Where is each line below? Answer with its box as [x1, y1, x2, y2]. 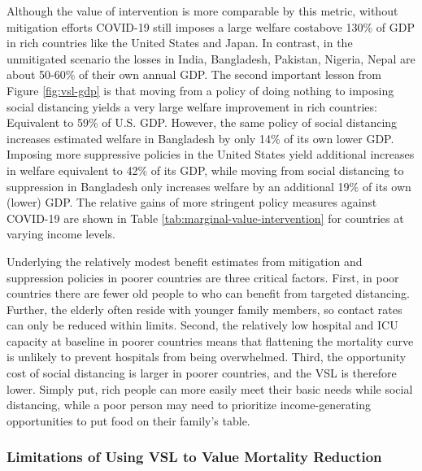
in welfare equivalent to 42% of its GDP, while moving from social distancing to [7, 161, 404, 178]
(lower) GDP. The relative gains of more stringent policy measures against [7, 194, 377, 211]
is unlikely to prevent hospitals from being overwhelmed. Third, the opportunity [7, 348, 407, 365]
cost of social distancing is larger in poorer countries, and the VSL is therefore [7, 364, 397, 382]
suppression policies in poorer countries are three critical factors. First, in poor [7, 268, 399, 286]
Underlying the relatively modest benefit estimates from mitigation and [7, 252, 363, 269]
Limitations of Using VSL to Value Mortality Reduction [7, 447, 382, 467]
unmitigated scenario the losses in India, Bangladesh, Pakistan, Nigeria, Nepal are [7, 50, 415, 67]
